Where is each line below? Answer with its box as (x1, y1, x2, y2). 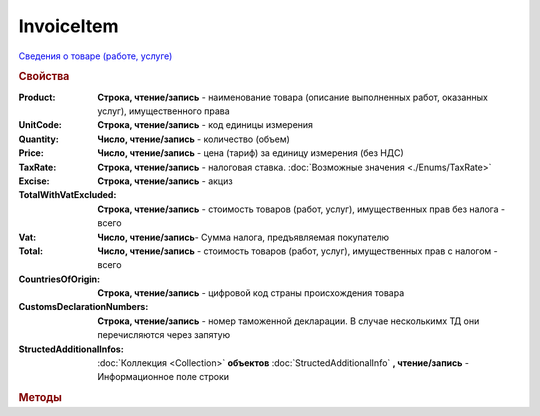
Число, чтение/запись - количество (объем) (97, 133, 290, 145)
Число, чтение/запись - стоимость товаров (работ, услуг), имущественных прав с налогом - (97, 245, 499, 257)
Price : (18, 147, 44, 159)
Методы (18, 391, 62, 405)
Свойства (18, 70, 70, 84)
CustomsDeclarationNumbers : (18, 301, 149, 313)
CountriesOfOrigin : (18, 273, 100, 285)
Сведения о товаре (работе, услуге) (18, 50, 173, 62)
